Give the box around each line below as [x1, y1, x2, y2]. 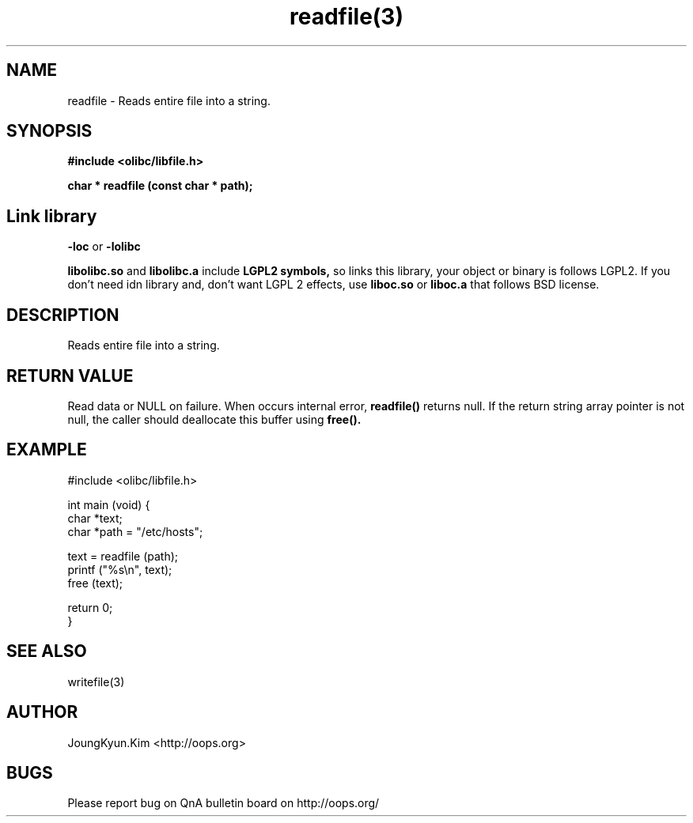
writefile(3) [67, 674, 125, 689]
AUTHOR [6, 702, 78, 723]
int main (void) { [67, 497, 150, 512]
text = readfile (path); [67, 549, 179, 563]
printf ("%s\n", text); [67, 562, 172, 576]
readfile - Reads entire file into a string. [67, 93, 271, 108]
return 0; [67, 600, 113, 614]
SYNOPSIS [6, 121, 93, 142]
